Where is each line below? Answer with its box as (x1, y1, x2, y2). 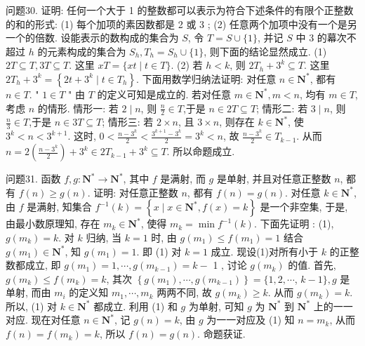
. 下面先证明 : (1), (253, 216, 334, 231)
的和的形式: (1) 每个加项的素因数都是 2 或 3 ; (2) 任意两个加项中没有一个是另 (6, 16, 357, 31)
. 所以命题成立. (166, 144, 235, 159)
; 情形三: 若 (102, 114, 154, 129)
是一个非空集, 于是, (260, 199, 348, 214)
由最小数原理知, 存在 (6, 216, 100, 231)
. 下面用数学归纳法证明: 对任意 (136, 71, 277, 86)
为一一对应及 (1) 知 (206, 312, 295, 327)
